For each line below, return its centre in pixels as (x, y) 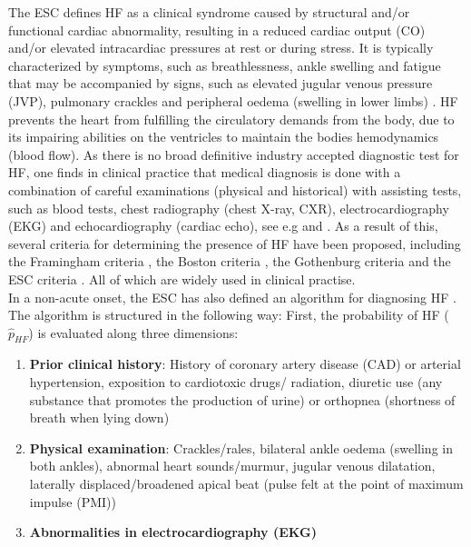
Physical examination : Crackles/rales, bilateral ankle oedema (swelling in (241, 448)
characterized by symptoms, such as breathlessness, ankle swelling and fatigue (225, 65)
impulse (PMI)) (73, 501)
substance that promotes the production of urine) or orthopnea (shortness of (242, 399)
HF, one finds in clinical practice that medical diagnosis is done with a (205, 172)
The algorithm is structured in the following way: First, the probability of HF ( (229, 315)
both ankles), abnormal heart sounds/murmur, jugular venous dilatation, (232, 466)
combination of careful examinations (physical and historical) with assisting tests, (235, 189)
